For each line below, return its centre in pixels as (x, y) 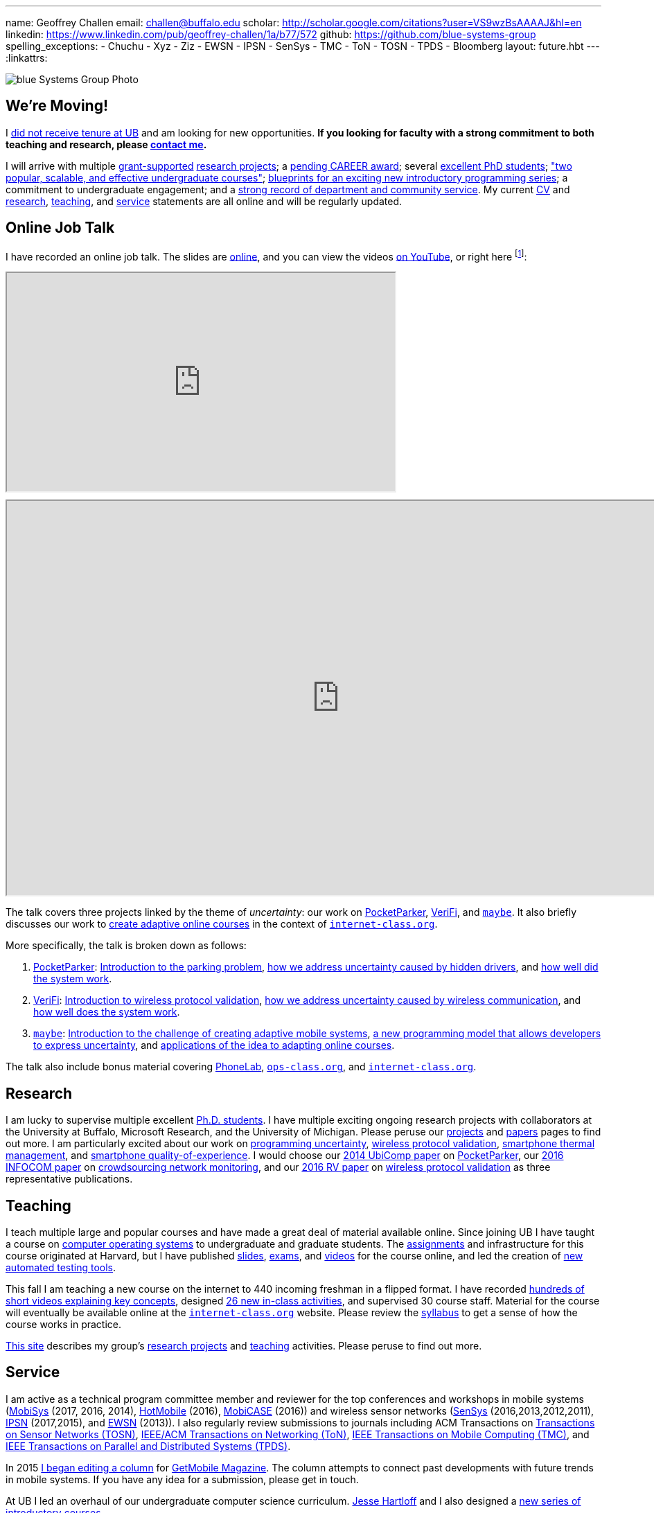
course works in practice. (63, 1325)
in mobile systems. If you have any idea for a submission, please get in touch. (182, 1479)
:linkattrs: (27, 58)
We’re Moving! (57, 106)
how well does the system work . (107, 1012)
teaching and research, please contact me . (106, 144)
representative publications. (69, 1179)
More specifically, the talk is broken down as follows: (126, 946)
